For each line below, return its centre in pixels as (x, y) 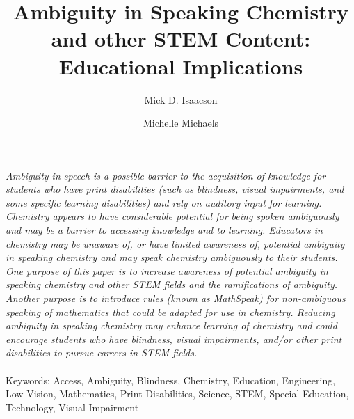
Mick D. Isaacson (181, 99)
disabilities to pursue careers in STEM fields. (102, 353)
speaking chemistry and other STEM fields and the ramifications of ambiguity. (172, 284)
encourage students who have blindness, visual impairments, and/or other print (174, 339)
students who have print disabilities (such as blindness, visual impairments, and (175, 189)
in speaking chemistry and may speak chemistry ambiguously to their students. (172, 257)
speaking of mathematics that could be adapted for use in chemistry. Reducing (170, 311)
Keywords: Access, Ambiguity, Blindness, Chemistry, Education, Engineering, (171, 380)
